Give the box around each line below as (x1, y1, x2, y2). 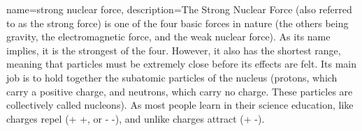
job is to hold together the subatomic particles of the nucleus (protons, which (6, 70, 338, 84)
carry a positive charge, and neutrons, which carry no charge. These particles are (6, 84, 353, 98)
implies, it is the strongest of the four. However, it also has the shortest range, (6, 43, 341, 57)
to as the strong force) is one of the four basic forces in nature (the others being (6, 15, 349, 30)
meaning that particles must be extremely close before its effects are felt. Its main (6, 56, 357, 71)
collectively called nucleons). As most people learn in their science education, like (6, 98, 354, 112)
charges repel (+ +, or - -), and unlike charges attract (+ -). (6, 111, 265, 125)
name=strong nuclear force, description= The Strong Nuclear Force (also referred (6, 2, 352, 16)
